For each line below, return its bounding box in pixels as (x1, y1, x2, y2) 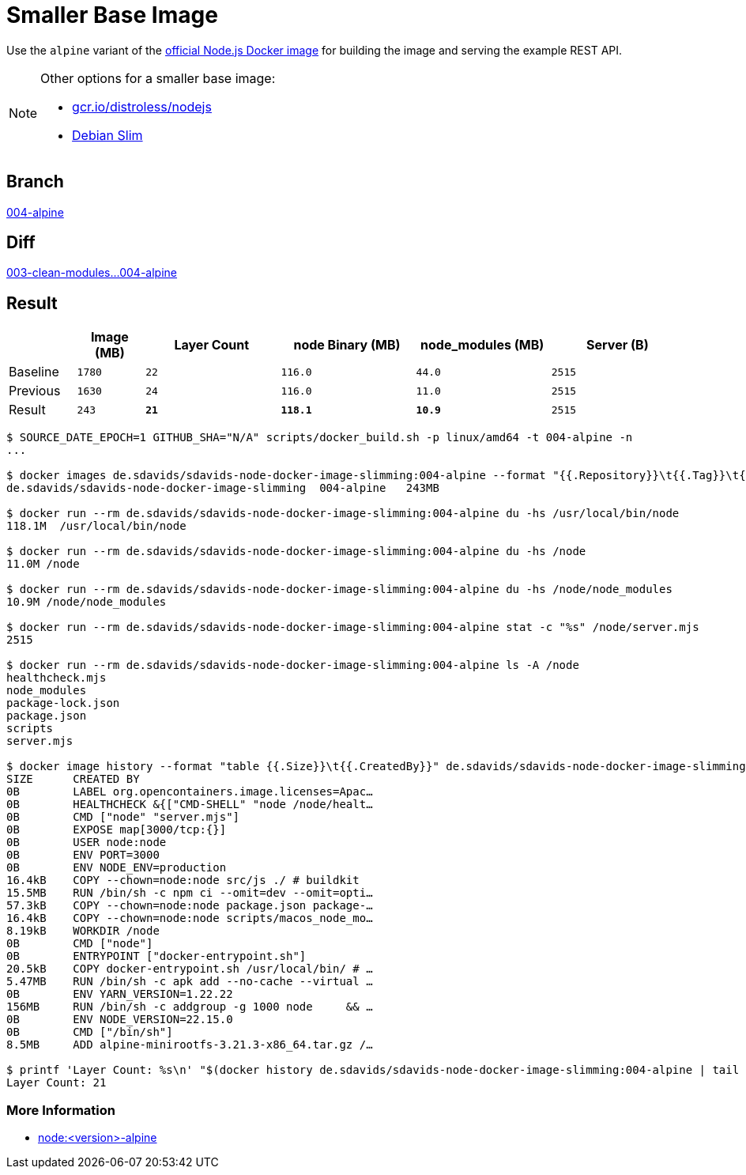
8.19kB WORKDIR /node (6, 924, 160, 938)
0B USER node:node (6, 836, 167, 849)
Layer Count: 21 (6, 1076, 107, 1090)
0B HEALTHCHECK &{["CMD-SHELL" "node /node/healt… (6, 798, 373, 811)
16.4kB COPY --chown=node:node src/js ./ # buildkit (6, 874, 360, 887)
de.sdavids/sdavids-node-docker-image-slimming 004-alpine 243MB (6, 482, 439, 495)
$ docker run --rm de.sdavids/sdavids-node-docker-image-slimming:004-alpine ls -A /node (6, 659, 579, 672)
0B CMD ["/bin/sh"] (6, 1026, 173, 1039)
